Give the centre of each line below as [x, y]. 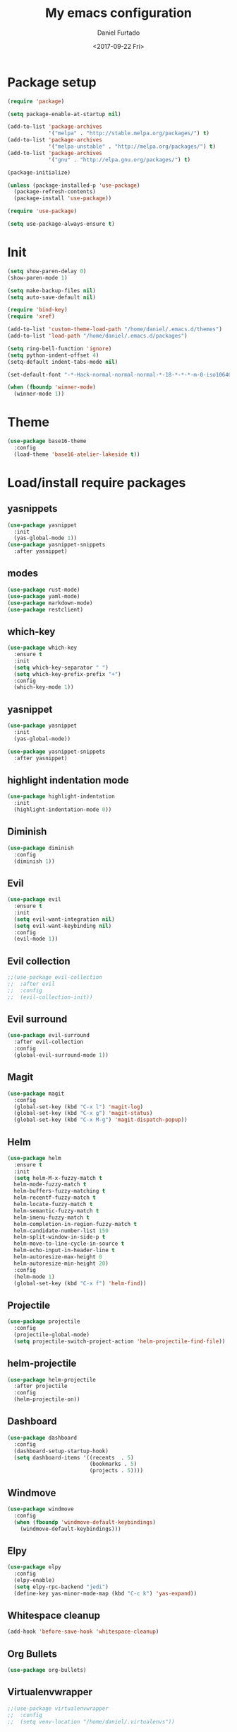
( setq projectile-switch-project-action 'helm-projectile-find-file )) [120, 1341]
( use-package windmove [41, 1509]
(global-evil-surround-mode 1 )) [61, 1055]
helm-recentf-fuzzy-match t [55, 1198]
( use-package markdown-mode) [50, 603]
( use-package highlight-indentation [61, 797]
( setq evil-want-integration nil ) [64, 919]
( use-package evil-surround [49, 1036]
